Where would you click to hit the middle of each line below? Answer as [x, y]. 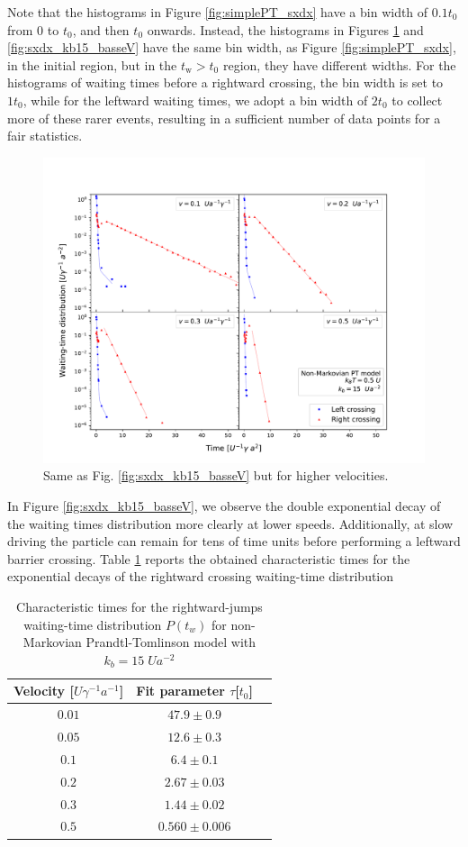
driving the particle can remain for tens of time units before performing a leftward [234, 541]
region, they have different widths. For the [339, 64]
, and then [101, 29]
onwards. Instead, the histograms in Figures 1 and [285, 29]
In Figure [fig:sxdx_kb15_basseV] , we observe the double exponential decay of [224, 506]
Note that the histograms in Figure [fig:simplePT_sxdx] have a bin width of [218, 12]
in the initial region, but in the [92, 64]
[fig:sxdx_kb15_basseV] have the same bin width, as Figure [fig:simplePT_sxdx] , [232, 47]
